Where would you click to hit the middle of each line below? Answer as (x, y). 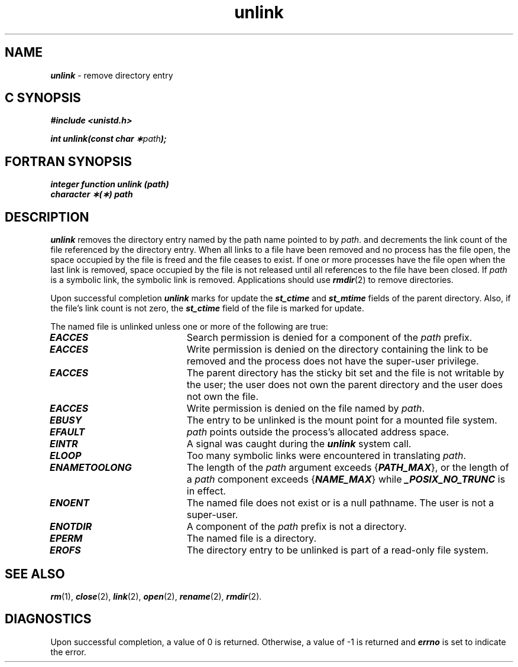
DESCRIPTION (47, 217)
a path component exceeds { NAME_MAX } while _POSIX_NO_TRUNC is (346, 479)
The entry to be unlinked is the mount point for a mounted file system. (342, 420)
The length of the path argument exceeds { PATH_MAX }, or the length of (348, 468)
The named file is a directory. (251, 539)
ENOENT (70, 503)
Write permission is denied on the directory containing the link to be (337, 349)
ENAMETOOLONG (91, 468)
